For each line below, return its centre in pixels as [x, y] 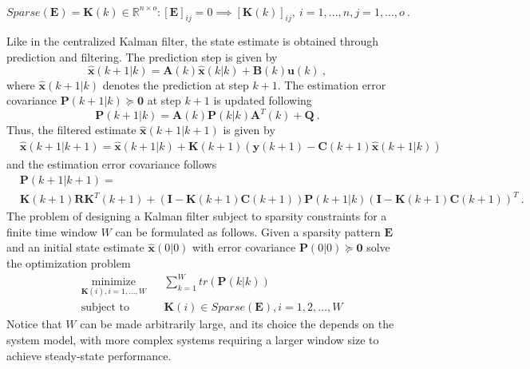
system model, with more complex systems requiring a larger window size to [193, 339]
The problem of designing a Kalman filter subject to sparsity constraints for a [197, 216]
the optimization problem [69, 262]
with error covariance [244, 247]
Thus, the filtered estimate [71, 130]
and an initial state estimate [75, 247]
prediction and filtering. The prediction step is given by [142, 56]
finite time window [52, 231]
